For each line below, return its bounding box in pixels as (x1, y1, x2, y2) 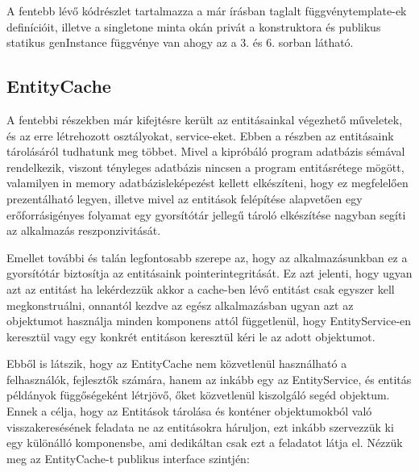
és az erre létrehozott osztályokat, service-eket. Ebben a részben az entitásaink (6, 127, 394, 144)
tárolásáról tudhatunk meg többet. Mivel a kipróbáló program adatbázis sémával (6, 143, 405, 160)
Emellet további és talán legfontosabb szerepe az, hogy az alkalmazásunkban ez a (6, 249, 408, 265)
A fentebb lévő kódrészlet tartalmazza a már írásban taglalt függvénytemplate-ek (6, 2, 407, 19)
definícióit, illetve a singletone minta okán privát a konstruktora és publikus (6, 18, 381, 35)
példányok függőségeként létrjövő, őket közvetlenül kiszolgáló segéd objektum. (6, 386, 390, 403)
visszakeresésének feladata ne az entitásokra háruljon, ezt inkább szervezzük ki (6, 418, 394, 435)
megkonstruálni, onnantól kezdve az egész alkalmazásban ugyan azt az (6, 296, 354, 313)
